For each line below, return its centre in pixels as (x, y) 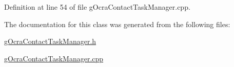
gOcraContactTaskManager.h (50, 41)
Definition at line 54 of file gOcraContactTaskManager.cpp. (97, 7)
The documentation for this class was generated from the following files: (117, 24)
